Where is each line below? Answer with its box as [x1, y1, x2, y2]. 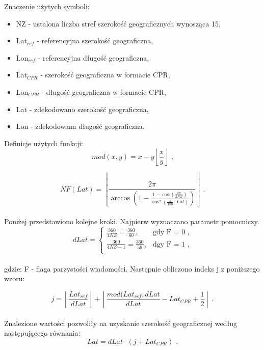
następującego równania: [4, 328, 81, 338]
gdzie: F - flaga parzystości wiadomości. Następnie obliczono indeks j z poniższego [4, 263, 260, 274]
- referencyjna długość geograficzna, [38, 52, 149, 63]
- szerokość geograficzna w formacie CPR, [40, 69, 170, 80]
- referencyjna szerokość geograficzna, [37, 35, 153, 46]
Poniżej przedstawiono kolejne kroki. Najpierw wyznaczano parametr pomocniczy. [4, 216, 259, 226]
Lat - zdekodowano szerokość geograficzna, [16, 103, 149, 114]
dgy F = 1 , [153, 240, 190, 248]
